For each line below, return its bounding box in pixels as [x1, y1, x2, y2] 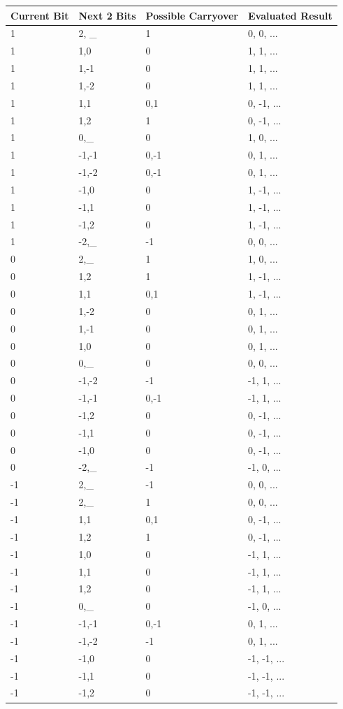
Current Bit [10, 8, 69, 22]
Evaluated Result [247, 8, 333, 22]
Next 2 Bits [78, 8, 136, 22]
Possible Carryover [145, 8, 238, 22]
